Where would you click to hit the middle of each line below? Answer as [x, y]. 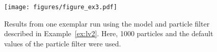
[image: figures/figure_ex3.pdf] [61, 7]
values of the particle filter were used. [63, 43]
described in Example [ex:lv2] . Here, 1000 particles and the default [109, 33]
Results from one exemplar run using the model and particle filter [107, 23]
